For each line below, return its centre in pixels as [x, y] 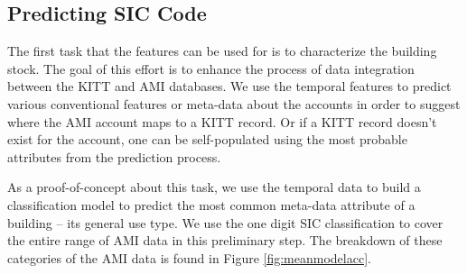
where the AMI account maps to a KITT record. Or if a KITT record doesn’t [222, 121]
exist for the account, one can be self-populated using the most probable [207, 139]
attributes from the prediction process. [114, 156]
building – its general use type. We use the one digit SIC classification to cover [225, 222]
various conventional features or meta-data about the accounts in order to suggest [234, 103]
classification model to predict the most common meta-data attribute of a [211, 204]
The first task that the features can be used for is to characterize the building [222, 51]
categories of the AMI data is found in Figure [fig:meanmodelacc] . [189, 257]
